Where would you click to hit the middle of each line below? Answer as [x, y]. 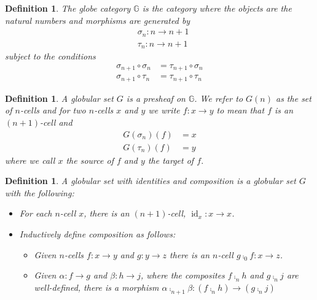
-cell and [56, 122]
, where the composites [182, 275]
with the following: [40, 192]
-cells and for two [53, 110]
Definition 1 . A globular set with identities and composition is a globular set [151, 181]
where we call [30, 160]
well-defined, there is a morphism [96, 287]
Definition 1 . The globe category [68, 8]
